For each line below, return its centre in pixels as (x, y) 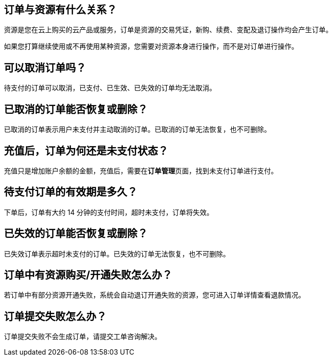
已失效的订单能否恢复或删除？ (76, 233)
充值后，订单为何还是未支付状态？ (86, 150)
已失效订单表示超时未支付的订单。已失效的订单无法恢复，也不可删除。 (117, 254)
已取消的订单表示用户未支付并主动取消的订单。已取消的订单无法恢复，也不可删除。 (137, 129)
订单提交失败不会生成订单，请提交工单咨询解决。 (83, 337)
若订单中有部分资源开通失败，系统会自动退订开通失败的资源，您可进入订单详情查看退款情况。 (155, 295)
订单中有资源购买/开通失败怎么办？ (88, 275)
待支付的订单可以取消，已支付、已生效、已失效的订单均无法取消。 (110, 88)
